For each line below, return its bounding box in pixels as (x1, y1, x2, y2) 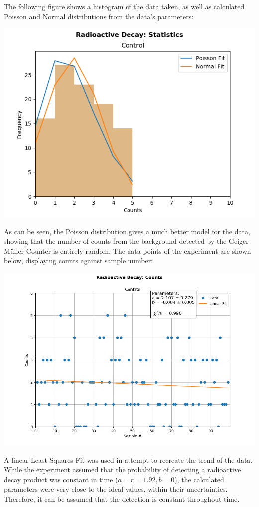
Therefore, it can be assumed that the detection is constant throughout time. (4, 493, 240, 504)
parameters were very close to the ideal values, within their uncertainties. (4, 484, 228, 494)
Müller (4, 245, 24, 255)
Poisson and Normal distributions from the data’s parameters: (4, 11, 194, 21)
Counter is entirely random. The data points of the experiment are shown (26, 245, 251, 255)
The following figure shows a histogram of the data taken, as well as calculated (4, 1, 245, 11)
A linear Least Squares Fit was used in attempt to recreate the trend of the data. (4, 454, 253, 465)
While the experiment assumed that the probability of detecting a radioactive (4, 464, 241, 475)
